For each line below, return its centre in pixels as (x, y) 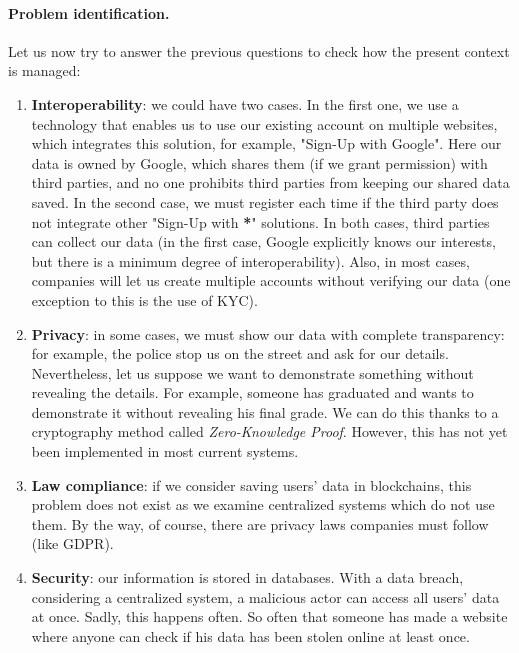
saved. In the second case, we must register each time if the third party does (265, 201)
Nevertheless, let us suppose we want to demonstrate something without (252, 372)
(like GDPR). (72, 543)
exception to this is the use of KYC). (144, 299)
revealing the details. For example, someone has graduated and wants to (252, 392)
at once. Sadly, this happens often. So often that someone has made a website (269, 616)
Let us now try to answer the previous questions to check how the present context (259, 50)
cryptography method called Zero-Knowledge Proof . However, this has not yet (269, 431)
